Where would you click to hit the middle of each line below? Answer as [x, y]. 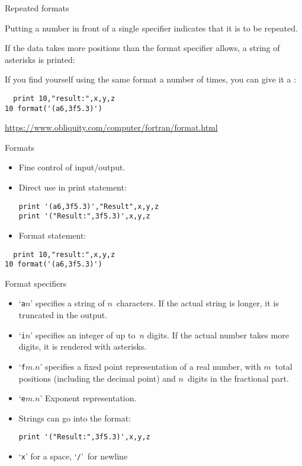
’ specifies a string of [68, 303]
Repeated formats [37, 8]
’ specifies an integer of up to [83, 335]
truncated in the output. [63, 315]
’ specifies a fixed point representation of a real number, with [150, 366]
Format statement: [52, 235]
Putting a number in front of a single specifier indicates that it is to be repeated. [151, 28]
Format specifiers [36, 283]
